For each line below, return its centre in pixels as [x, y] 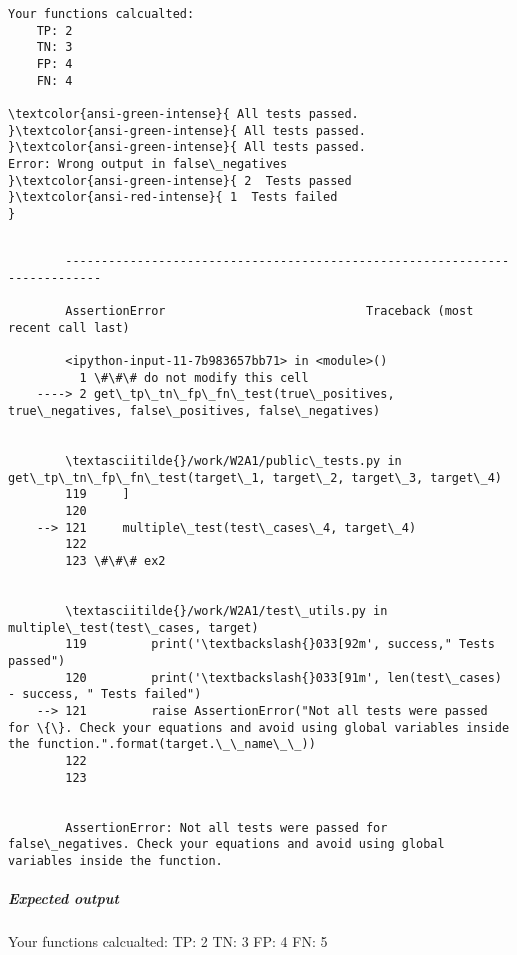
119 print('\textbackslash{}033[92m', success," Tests [280, 644]
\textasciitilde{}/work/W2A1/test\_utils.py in [226, 610]
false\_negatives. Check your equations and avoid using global [226, 844]
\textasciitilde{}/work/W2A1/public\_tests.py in [233, 461]
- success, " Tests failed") [105, 694]
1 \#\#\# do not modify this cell [194, 377]
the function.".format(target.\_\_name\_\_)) [162, 744]
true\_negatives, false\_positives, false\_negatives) [194, 411]
